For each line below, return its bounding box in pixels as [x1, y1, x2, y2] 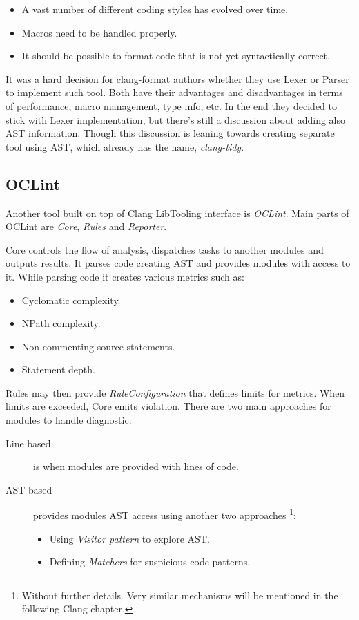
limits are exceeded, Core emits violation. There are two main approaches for [6, 399, 331, 413]
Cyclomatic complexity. [21, 292, 121, 307]
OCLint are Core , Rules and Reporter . [6, 219, 167, 234]
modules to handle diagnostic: [6, 413, 132, 427]
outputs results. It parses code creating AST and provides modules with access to [6, 256, 351, 270]
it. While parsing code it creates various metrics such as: [6, 269, 244, 283]
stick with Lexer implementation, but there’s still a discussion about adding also [6, 112, 345, 126]
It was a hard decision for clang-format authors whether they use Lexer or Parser [6, 71, 349, 86]
